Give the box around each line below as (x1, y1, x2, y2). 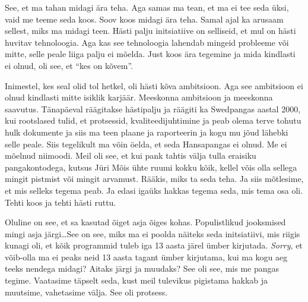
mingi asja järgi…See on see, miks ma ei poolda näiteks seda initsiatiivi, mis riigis (5, 227, 300, 240)
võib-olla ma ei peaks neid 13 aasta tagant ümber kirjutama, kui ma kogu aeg (5, 250, 288, 263)
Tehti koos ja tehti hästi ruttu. (5, 196, 116, 208)
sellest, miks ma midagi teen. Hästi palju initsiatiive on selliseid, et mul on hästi (5, 24, 296, 37)
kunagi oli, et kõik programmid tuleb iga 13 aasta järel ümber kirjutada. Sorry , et (5, 239, 303, 251)
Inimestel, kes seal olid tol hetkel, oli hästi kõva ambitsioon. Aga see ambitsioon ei (5, 79, 303, 92)
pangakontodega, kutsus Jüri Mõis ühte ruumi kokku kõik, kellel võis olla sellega (5, 161, 297, 173)
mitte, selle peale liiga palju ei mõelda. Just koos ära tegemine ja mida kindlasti (5, 48, 296, 60)
